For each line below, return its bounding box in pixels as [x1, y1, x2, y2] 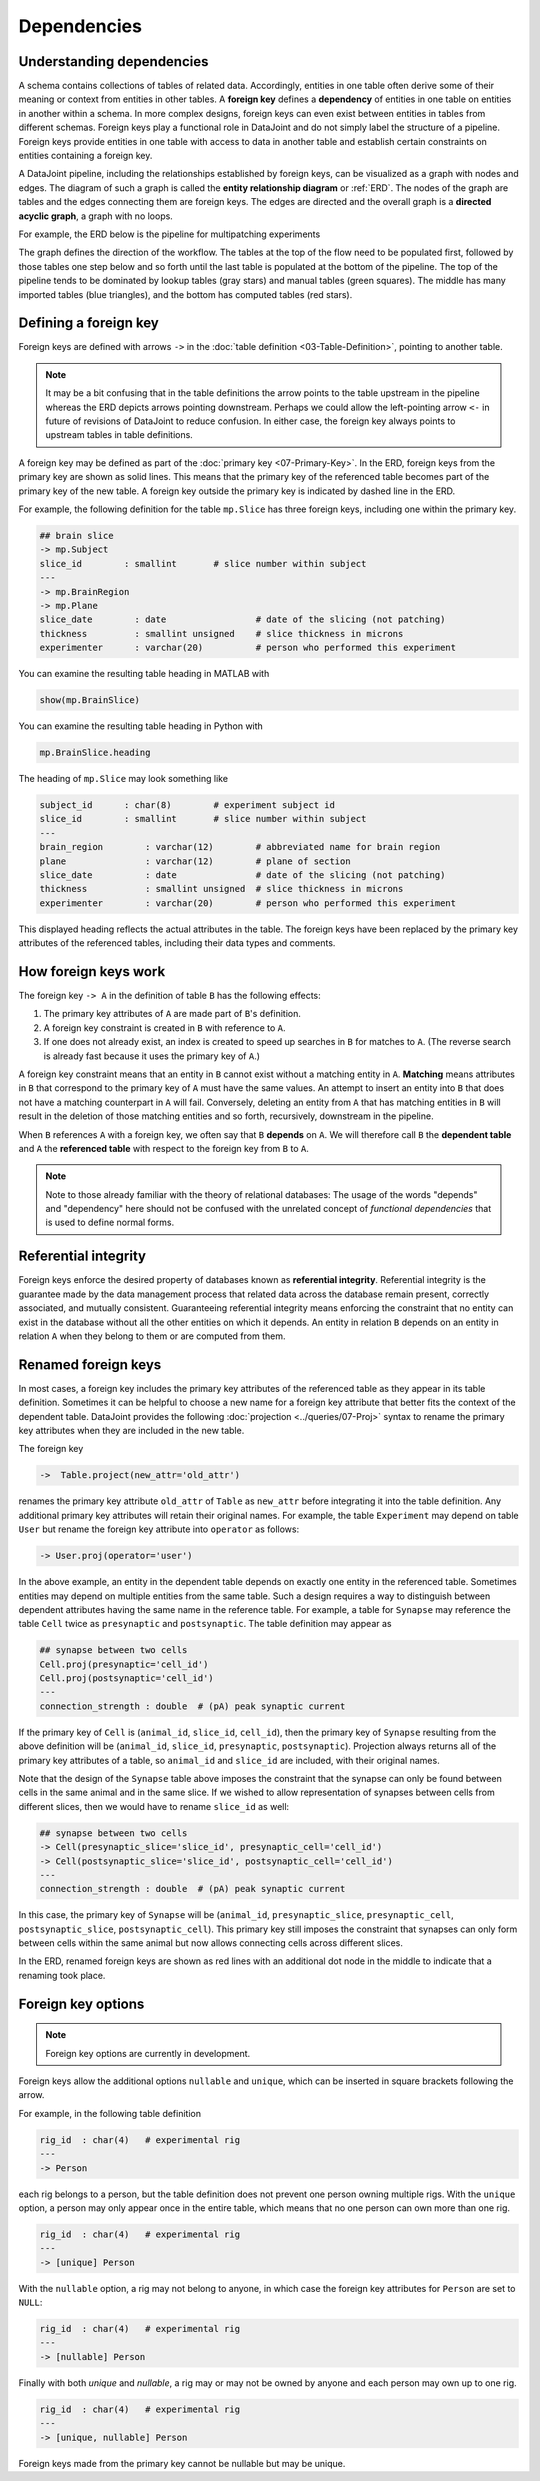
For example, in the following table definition [18, 2107, 202, 2119]
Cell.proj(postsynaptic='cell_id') [39, 1673, 214, 1684]
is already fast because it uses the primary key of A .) [43, 1050, 260, 1062]
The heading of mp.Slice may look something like [18, 772, 229, 784]
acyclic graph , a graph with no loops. [18, 210, 174, 222]
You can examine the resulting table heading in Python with [18, 720, 264, 732]
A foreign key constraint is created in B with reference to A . [43, 1021, 286, 1034]
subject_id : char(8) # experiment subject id [39, 799, 335, 810]
